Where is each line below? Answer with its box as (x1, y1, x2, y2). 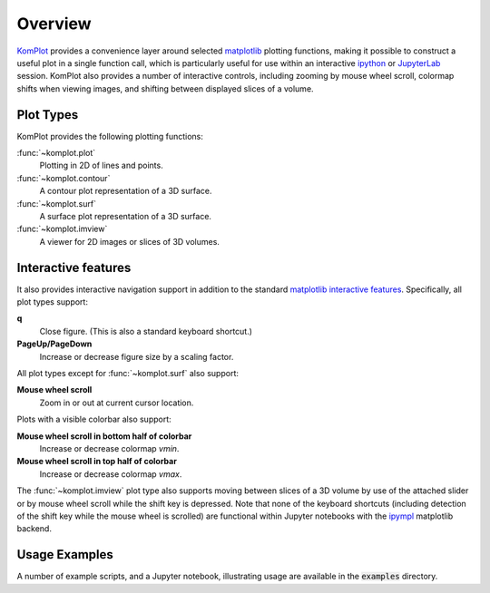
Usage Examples (16, 547, 113, 562)
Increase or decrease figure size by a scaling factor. (39, 351, 234, 362)
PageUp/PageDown (16, 338, 93, 349)
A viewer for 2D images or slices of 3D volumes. (39, 236, 220, 247)
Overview (16, 14, 92, 34)
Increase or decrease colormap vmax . (39, 468, 182, 480)
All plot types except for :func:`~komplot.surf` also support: (16, 368, 240, 378)
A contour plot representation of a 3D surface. (39, 186, 212, 197)
